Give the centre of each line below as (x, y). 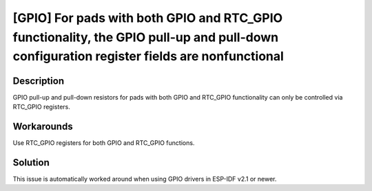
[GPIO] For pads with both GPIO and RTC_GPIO (148, 18)
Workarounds (43, 126)
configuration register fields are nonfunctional (148, 57)
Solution (31, 162)
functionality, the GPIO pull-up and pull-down (146, 37)
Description (39, 81)
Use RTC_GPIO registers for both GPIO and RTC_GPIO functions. (104, 143)
